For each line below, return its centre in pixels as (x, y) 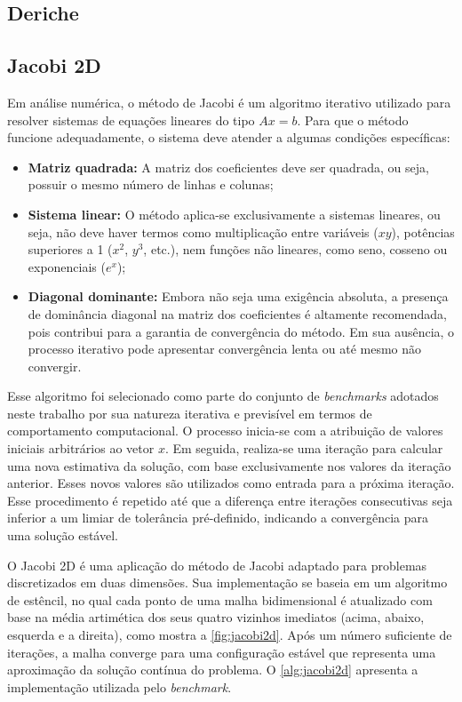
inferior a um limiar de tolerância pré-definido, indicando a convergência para (218, 518)
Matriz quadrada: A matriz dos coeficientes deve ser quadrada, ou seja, (228, 167)
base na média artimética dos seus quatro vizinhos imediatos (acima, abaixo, (216, 617)
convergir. (55, 366)
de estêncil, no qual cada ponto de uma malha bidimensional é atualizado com (220, 599)
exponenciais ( (67, 266)
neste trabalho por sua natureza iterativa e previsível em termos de (190, 413)
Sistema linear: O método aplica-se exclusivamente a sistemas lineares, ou (234, 214)
